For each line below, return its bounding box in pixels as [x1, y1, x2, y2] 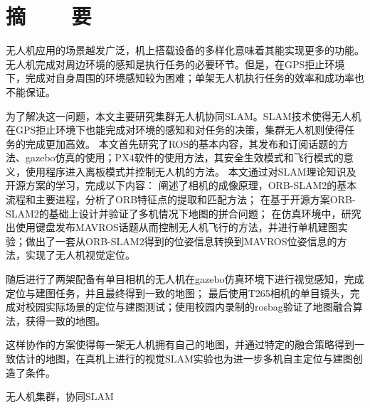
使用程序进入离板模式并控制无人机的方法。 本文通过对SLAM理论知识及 [25, 163, 356, 178]
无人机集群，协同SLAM [6, 389, 114, 404]
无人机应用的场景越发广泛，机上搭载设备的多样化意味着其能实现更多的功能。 [6, 43, 364, 58]
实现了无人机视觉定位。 [25, 247, 135, 262]
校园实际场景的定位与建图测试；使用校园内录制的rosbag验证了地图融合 [25, 299, 353, 314]
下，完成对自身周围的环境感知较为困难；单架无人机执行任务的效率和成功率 [6, 70, 354, 85]
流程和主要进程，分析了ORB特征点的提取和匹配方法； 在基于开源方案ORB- [6, 192, 356, 207]
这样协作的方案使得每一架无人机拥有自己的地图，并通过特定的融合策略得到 [6, 337, 354, 352]
